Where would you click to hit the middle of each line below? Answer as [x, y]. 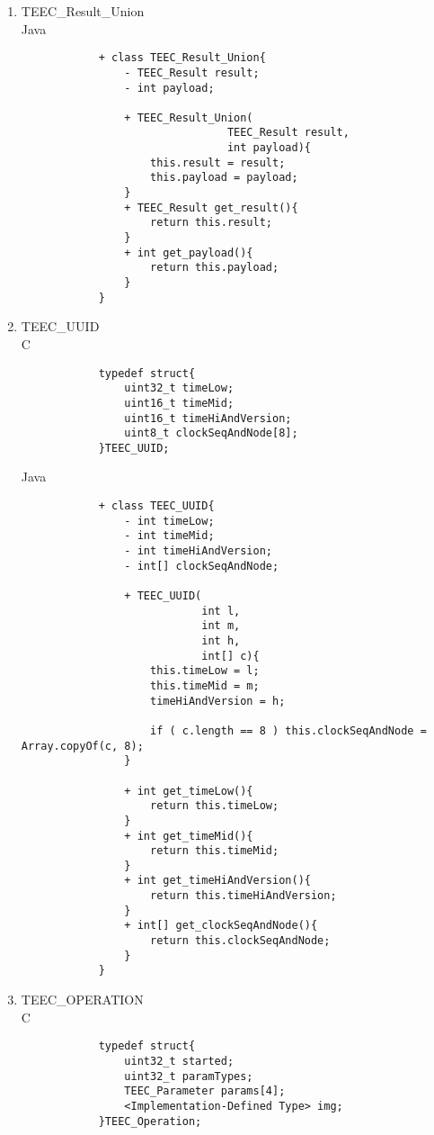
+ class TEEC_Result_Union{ [182, 58]
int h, [221, 640]
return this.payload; [214, 268]
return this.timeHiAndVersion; [243, 896]
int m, [221, 626]
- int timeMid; [169, 536]
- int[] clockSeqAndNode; [202, 566]
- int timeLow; [169, 521]
